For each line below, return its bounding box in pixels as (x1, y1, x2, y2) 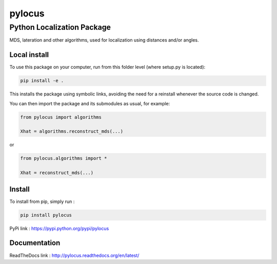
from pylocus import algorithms (20, 114, 102, 120)
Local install (9, 50, 49, 59)
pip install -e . (20, 78, 64, 84)
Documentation (9, 239, 61, 248)
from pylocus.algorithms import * (20, 156, 107, 161)
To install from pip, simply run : (9, 198, 75, 204)
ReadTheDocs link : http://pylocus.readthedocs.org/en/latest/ (9, 252, 140, 258)
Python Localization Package (9, 23, 111, 32)
